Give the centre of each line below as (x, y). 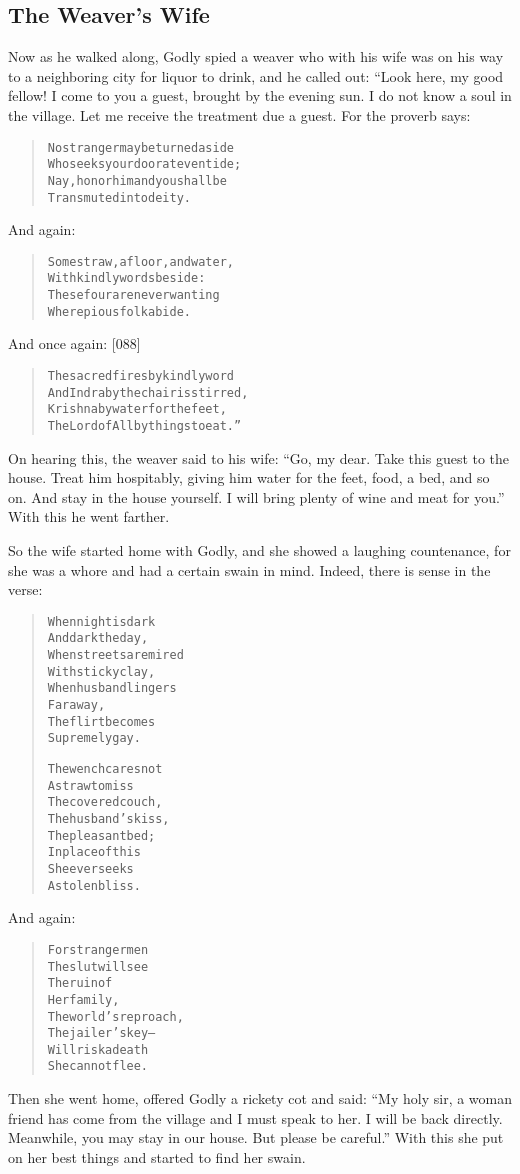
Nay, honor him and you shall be (137, 180)
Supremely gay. (94, 738)
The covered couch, (105, 802)
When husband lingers (112, 688)
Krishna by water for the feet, (137, 409)
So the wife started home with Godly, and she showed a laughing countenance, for (259, 550)
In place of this (94, 852)
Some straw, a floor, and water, (140, 261)
